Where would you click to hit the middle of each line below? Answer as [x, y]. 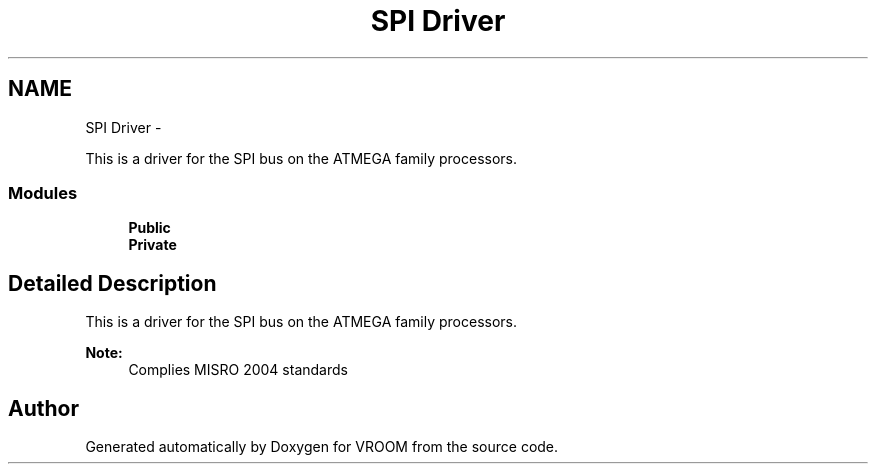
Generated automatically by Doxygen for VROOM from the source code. [322, 447]
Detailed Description [112, 283]
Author [43, 408]
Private [152, 245]
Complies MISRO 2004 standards [238, 370]
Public [149, 228]
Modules [43, 192]
